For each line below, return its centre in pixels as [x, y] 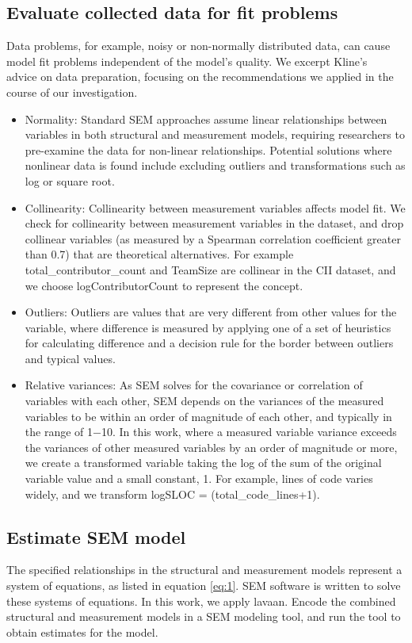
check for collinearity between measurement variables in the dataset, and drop [214, 223]
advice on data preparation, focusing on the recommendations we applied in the [200, 77]
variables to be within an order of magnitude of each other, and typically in [208, 416]
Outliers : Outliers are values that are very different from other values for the [211, 312]
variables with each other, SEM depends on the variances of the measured [204, 401]
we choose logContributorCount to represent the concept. [164, 285]
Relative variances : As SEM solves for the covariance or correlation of [194, 385]
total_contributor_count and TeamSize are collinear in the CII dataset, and [210, 269]
